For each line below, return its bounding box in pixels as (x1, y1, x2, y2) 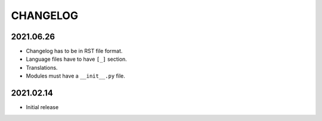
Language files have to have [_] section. (26, 55, 128, 63)
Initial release (26, 104, 59, 111)
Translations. (26, 64, 58, 71)
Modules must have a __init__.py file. (26, 72, 125, 80)
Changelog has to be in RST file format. (26, 48, 123, 55)
